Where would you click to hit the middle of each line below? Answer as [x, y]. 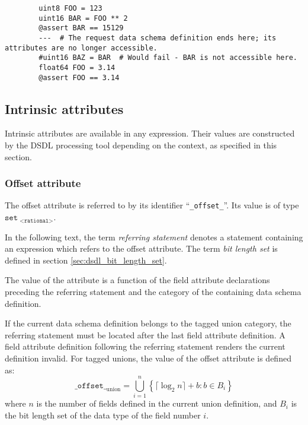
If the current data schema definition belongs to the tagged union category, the [148, 323]
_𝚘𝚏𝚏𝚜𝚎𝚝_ [91, 386]
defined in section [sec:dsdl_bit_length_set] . [86, 260]
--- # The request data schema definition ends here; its [158, 38]
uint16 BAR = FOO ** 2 [83, 18]
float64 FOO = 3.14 [77, 67]
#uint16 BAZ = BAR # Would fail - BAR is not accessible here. [168, 58]
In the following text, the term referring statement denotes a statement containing [154, 237]
